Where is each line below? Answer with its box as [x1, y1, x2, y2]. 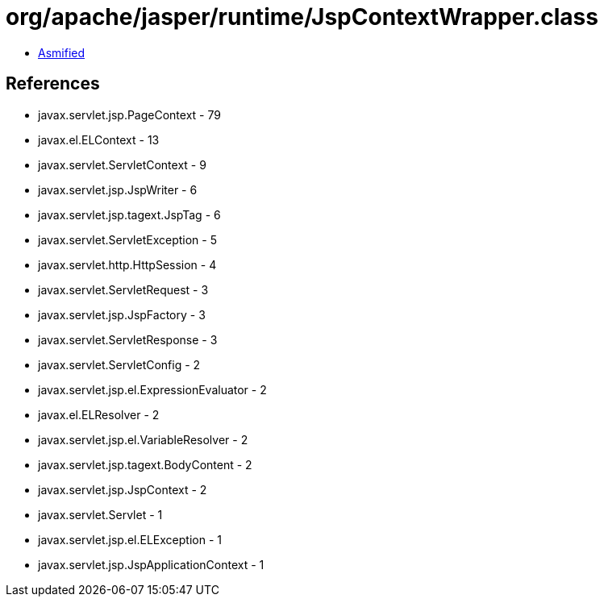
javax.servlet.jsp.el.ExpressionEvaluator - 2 [38, 382, 267, 397]
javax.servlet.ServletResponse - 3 [38, 332, 218, 347]
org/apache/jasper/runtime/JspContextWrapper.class [6, 3, 598, 31]
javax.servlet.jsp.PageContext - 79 [38, 107, 221, 122]
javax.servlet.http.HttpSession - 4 [38, 257, 217, 272]
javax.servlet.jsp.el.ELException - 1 [38, 532, 222, 547]
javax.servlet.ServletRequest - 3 [38, 282, 209, 297]
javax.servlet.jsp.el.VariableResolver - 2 [38, 432, 248, 447]
